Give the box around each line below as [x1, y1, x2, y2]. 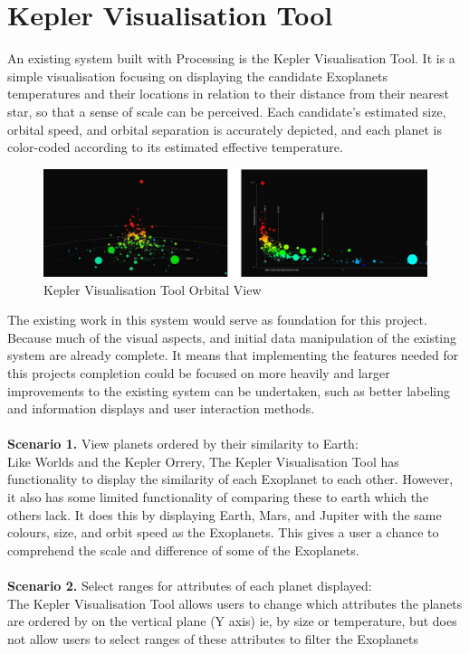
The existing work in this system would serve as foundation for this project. [7, 310, 427, 329]
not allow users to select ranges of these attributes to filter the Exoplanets [7, 629, 418, 648]
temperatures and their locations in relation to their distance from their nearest [7, 84, 449, 103]
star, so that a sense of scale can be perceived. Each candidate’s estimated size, [7, 101, 446, 120]
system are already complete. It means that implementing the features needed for [7, 346, 459, 365]
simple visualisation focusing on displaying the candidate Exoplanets [7, 66, 388, 85]
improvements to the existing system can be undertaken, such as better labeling [7, 381, 450, 400]
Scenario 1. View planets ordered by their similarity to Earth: [7, 434, 359, 453]
